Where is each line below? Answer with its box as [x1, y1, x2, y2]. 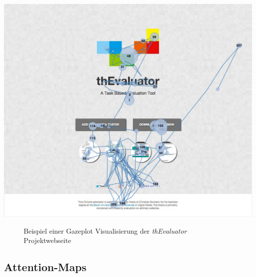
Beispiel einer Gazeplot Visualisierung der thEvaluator [24, 225, 187, 236]
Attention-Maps [4, 259, 87, 275]
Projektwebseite [24, 235, 71, 245]
